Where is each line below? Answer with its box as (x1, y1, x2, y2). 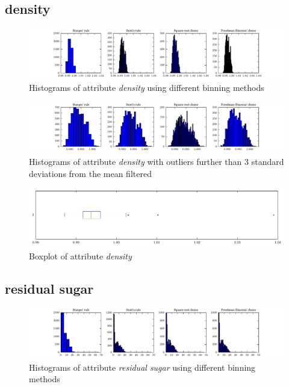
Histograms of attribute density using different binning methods (29, 81, 264, 94)
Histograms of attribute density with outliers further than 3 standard (29, 155, 284, 167)
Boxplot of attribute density (29, 249, 132, 262)
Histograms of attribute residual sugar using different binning (29, 361, 256, 373)
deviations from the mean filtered (29, 167, 152, 179)
